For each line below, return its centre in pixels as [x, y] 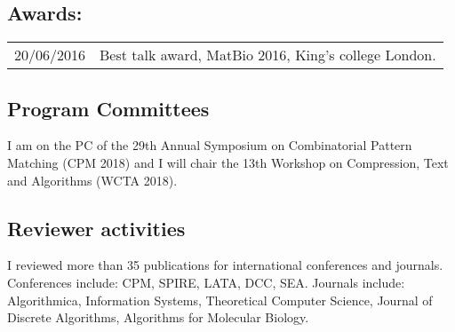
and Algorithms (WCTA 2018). [92, 180]
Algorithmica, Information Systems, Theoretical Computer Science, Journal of [220, 300]
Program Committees [108, 108]
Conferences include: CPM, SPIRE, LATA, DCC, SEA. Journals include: [206, 282]
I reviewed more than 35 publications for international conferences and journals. [225, 265]
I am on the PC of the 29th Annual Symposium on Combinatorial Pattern [210, 145]
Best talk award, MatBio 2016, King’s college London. [268, 55]
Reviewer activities [96, 228]
